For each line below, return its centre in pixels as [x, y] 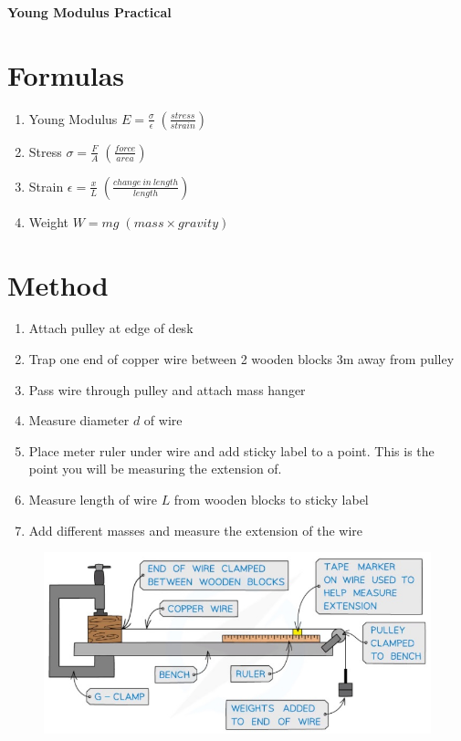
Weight [48, 221]
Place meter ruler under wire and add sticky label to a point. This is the [231, 450]
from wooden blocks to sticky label [271, 499]
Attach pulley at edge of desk [111, 328]
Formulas [66, 74]
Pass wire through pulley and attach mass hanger [167, 389]
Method [58, 284]
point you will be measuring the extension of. [155, 469]
